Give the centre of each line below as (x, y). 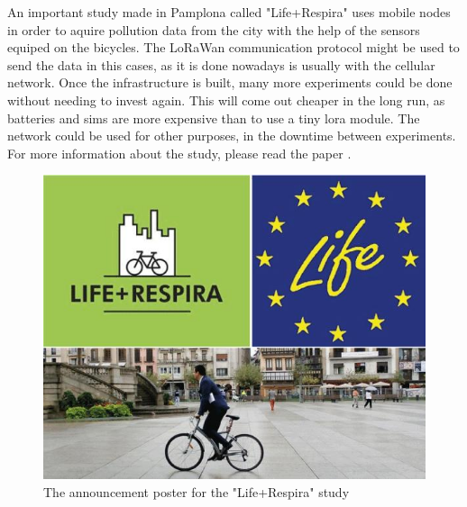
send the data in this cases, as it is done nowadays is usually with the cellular (221, 64)
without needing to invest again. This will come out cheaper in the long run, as (226, 100)
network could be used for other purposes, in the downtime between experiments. (232, 136)
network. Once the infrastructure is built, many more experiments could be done (230, 82)
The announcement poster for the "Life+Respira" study (197, 491)
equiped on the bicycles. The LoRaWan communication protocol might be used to (233, 47)
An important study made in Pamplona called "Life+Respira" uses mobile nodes (229, 12)
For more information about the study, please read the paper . (179, 153)
